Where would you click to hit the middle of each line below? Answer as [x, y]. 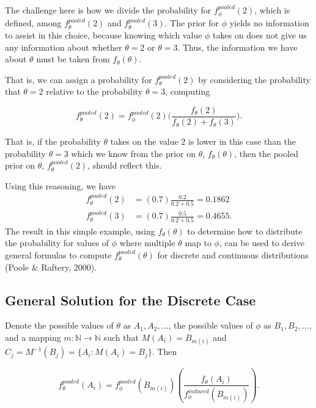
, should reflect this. [125, 165]
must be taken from [73, 59]
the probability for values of [57, 243]
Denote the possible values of [59, 325]
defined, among [33, 23]
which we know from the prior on [134, 153]
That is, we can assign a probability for [79, 79]
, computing [188, 91]
